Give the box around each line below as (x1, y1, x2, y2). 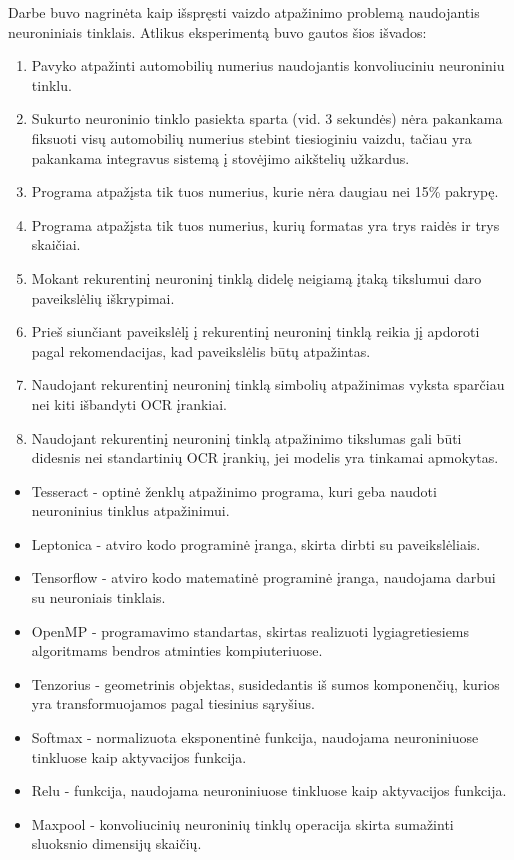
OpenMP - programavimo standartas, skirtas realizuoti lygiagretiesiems (31, 620, 470, 641)
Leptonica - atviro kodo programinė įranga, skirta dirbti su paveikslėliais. (31, 533, 481, 554)
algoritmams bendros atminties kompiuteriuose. (31, 640, 323, 661)
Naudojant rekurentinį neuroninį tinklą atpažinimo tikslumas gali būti (31, 427, 462, 448)
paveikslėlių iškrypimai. (31, 287, 175, 308)
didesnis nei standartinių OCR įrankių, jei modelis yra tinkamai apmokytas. (31, 447, 499, 468)
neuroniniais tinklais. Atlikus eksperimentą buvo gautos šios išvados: (8, 21, 427, 42)
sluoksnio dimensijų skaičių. (31, 833, 202, 854)
